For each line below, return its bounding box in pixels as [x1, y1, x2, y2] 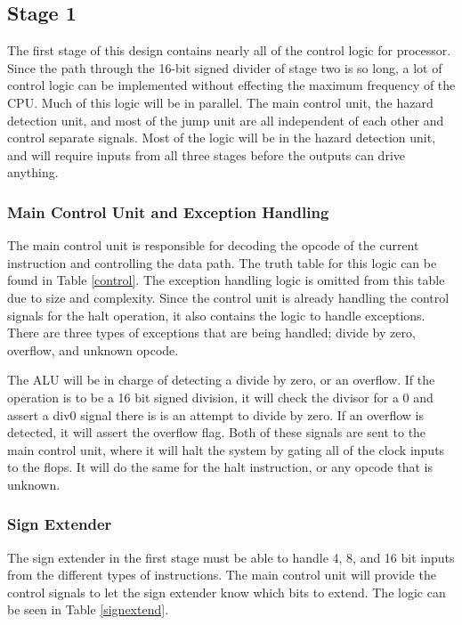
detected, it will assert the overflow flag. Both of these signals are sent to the [7, 423, 426, 442]
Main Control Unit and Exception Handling [7, 200, 329, 223]
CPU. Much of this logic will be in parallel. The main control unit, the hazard [7, 93, 434, 111]
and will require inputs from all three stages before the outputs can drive [7, 145, 406, 164]
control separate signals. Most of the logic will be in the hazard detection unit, [7, 128, 436, 147]
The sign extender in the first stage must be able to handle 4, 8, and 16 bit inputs [7, 548, 455, 566]
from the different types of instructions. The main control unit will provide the [7, 565, 436, 584]
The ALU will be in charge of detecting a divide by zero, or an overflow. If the [7, 370, 435, 389]
